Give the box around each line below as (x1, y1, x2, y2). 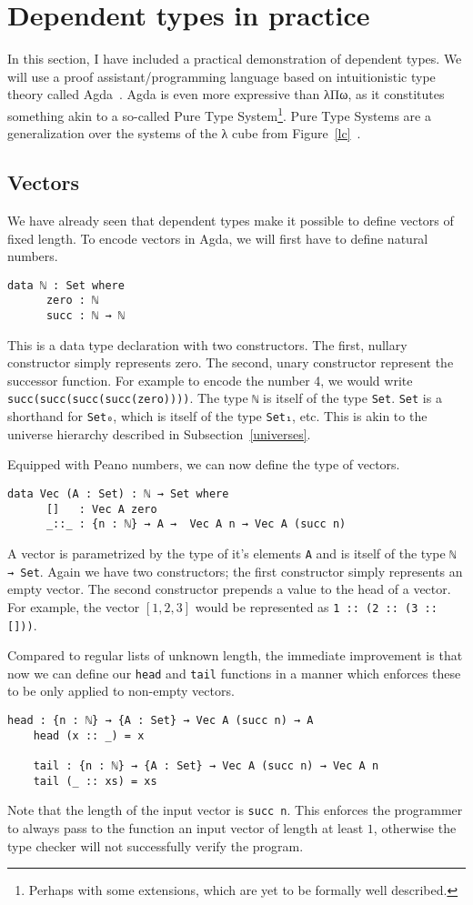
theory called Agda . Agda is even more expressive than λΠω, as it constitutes (7, 85, 445, 104)
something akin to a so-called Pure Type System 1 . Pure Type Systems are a (7, 103, 431, 125)
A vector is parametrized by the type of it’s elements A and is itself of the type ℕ (7, 543, 457, 562)
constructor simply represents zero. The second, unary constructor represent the (7, 353, 454, 372)
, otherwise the (373, 818, 457, 837)
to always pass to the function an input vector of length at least (7, 818, 364, 837)
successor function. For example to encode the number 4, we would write (7, 370, 413, 389)
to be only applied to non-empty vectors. (7, 681, 235, 700)
